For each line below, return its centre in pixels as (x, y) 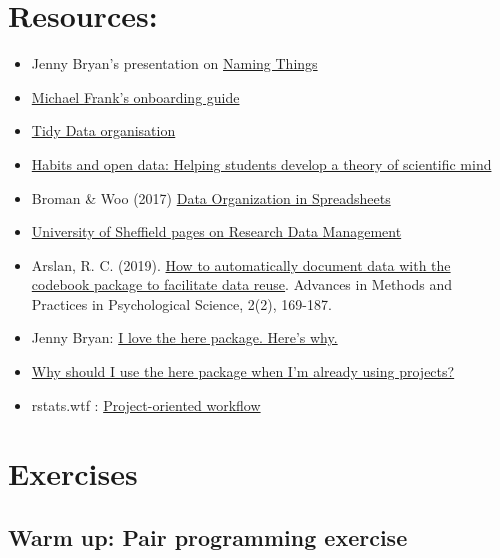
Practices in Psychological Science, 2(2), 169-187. (181, 303)
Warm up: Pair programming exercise (208, 537)
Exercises (73, 473)
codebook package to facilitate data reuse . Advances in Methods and (242, 284)
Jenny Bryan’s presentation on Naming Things (174, 63)
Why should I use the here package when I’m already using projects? (243, 371)
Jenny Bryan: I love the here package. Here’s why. (184, 337)
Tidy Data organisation (103, 130)
